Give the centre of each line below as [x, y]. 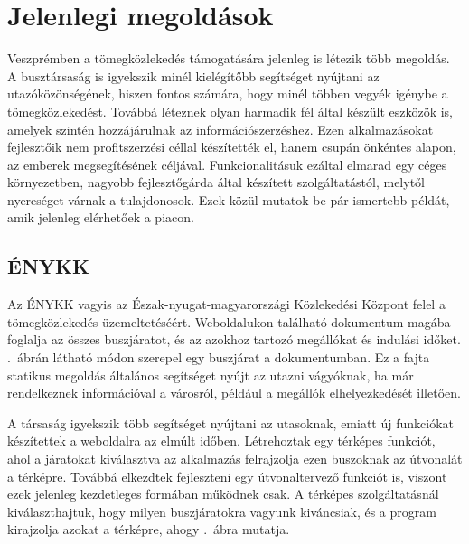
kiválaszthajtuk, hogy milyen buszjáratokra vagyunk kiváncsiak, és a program [222, 511]
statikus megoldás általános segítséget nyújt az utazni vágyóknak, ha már [211, 375]
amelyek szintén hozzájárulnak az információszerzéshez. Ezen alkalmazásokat [220, 129]
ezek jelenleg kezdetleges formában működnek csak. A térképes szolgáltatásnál [223, 494]
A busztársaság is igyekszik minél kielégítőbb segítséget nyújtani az [193, 75]
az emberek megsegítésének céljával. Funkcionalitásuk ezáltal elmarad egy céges [227, 164]
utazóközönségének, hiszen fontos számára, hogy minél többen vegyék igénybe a [228, 94]
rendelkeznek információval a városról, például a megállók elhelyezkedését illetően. [234, 393]
